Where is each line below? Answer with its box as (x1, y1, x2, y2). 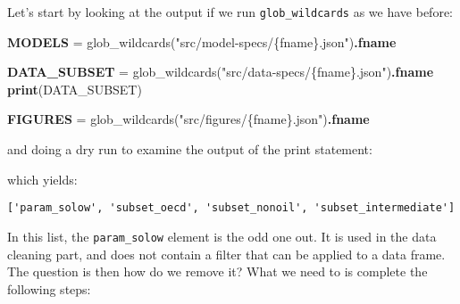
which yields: (7, 169, 78, 188)
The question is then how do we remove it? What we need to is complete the (7, 262, 428, 281)
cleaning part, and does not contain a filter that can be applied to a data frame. (7, 244, 446, 263)
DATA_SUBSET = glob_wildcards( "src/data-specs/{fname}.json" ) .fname (7, 62, 434, 81)
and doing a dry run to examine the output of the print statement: (7, 140, 372, 159)
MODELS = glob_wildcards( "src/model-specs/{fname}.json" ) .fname (7, 32, 397, 51)
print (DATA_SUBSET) (7, 79, 142, 98)
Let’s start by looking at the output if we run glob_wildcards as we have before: (7, 3, 453, 21)
